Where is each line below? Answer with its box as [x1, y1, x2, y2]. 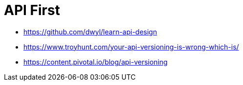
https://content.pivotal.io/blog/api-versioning [23, 57, 168, 66]
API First [4, 2, 60, 18]
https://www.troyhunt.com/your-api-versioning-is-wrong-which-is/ [23, 42, 239, 51]
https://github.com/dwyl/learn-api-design [23, 27, 157, 36]
